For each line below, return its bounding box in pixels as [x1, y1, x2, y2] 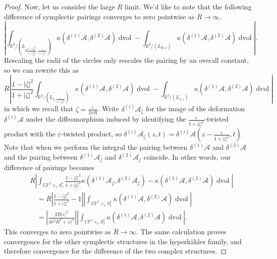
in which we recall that [4, 103, 74, 114]
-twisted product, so [61, 129, 122, 139]
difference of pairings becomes [4, 162, 95, 172]
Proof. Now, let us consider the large [4, 1, 115, 11]
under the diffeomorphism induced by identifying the [26, 114, 186, 124]
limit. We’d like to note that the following [124, 1, 252, 11]
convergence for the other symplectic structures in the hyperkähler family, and [4, 236, 242, 246]
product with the [4, 129, 55, 139]
